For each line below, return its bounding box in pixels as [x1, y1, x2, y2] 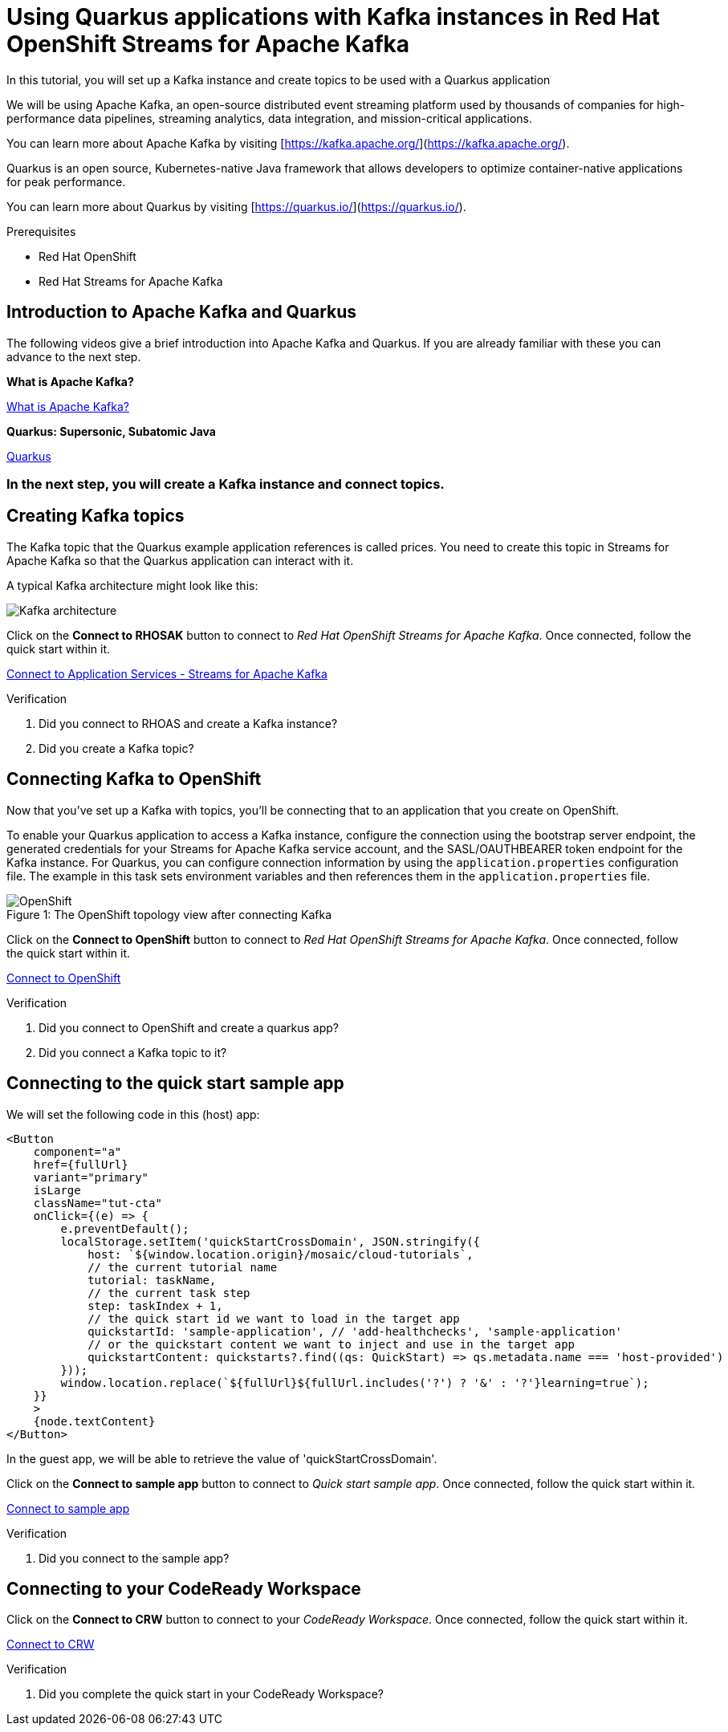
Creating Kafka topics [6, 506, 185, 527]
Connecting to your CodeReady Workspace [6, 1578, 361, 1599]
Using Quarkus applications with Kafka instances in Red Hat [6, 3, 661, 30]
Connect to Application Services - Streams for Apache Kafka [6, 666, 327, 681]
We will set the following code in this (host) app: [6, 1107, 260, 1121]
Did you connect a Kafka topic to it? [39, 1045, 227, 1059]
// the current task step [87, 1286, 250, 1299]
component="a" [33, 1145, 122, 1158]
